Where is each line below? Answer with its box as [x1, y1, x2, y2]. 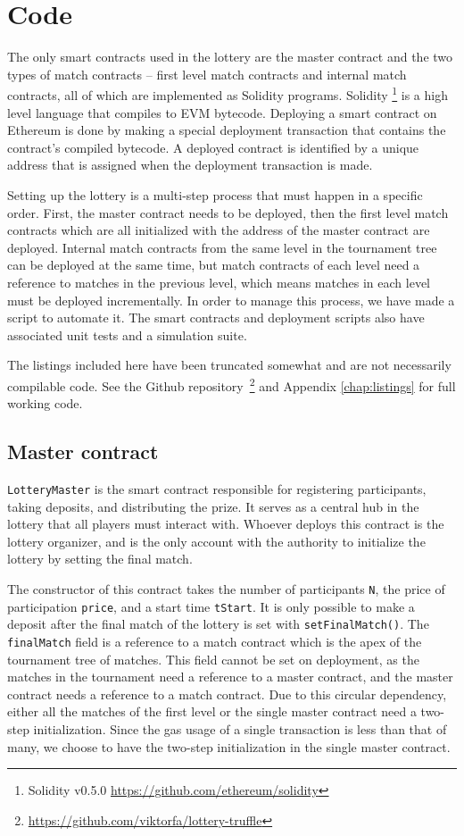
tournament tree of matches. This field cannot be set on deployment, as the [7, 649, 419, 668]
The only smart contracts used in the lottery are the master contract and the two [7, 47, 453, 66]
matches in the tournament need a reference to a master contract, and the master [7, 667, 453, 686]
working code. [7, 394, 83, 413]
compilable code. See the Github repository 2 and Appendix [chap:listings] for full [7, 373, 456, 395]
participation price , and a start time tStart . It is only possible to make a [7, 597, 415, 615]
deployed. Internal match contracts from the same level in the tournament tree [7, 238, 437, 256]
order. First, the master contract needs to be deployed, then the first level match [7, 203, 449, 222]
